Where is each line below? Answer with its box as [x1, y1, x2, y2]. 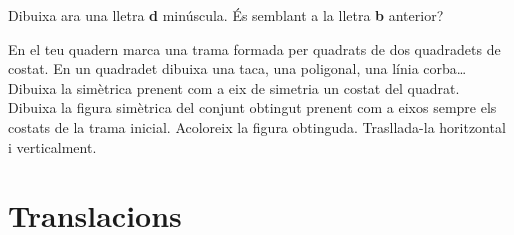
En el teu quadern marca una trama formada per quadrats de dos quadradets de [8, 38, 501, 59]
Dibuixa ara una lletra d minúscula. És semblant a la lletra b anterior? [8, 5, 444, 25]
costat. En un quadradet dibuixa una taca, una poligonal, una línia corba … [8, 58, 467, 79]
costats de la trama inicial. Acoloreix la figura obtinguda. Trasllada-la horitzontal [8, 116, 506, 137]
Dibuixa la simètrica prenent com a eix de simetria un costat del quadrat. [8, 77, 460, 98]
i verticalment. [8, 136, 97, 157]
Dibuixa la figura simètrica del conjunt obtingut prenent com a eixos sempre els [8, 97, 497, 118]
